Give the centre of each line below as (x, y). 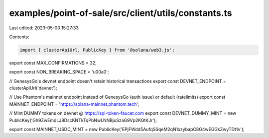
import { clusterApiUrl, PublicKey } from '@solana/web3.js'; (97, 50)
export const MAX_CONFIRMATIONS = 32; (53, 63)
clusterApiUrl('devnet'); (33, 88)
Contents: (19, 37)
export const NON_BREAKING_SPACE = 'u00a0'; (59, 72)
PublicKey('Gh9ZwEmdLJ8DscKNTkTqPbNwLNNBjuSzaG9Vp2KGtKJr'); (83, 120)
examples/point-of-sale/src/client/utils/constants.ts (121, 13)
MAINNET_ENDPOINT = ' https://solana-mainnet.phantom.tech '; (74, 104)
